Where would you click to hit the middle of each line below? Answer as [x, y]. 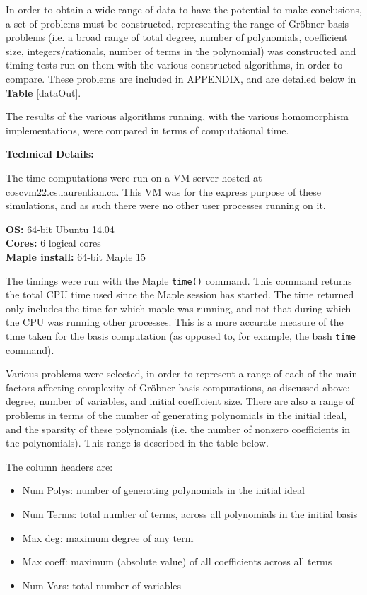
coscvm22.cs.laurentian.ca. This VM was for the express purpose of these [164, 191]
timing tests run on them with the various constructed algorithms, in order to [174, 65]
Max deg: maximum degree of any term [108, 537]
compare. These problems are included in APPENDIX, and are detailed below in [181, 78]
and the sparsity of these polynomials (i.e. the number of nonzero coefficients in [178, 429]
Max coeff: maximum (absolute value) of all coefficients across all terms [177, 561]
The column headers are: [59, 466]
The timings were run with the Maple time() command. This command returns [179, 280]
